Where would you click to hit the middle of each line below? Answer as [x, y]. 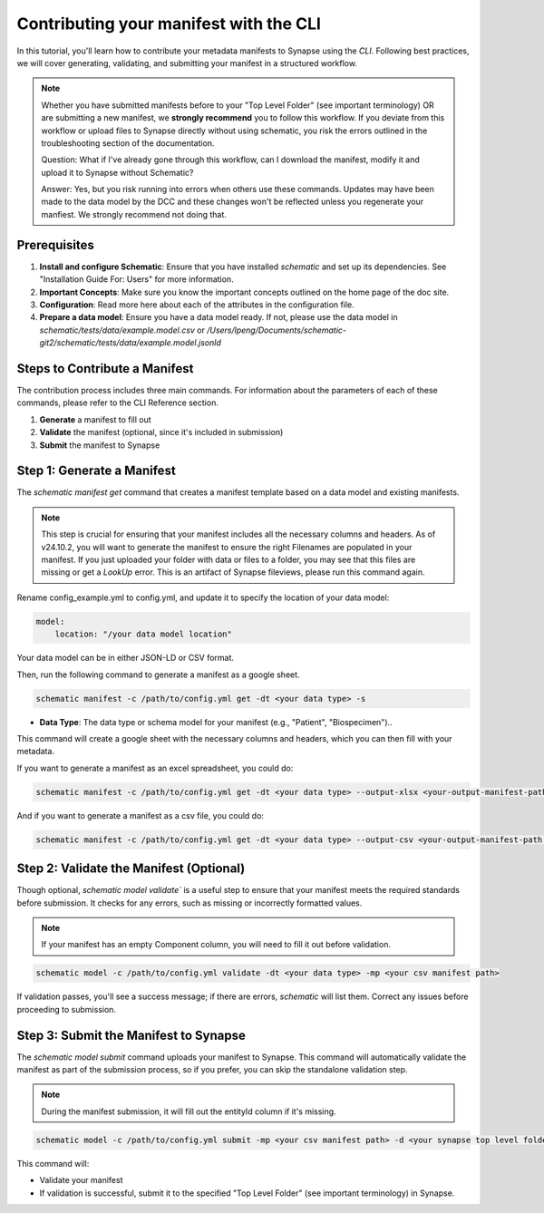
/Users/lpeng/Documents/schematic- [277, 330]
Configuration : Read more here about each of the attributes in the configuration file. [197, 305]
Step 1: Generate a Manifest [96, 471]
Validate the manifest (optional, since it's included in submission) [161, 432]
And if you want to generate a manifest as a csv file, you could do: [141, 815]
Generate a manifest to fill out [95, 419]
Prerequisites [55, 245]
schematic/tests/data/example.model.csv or [122, 330]
